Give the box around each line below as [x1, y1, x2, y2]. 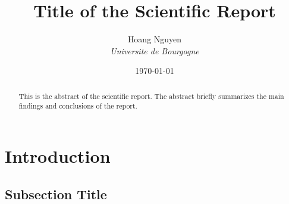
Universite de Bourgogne [110, 44, 199, 57]
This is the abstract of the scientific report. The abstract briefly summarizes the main [18, 91, 284, 101]
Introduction [5, 144, 111, 168]
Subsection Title [5, 184, 107, 203]
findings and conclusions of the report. [18, 101, 137, 111]
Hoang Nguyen [127, 33, 182, 45]
